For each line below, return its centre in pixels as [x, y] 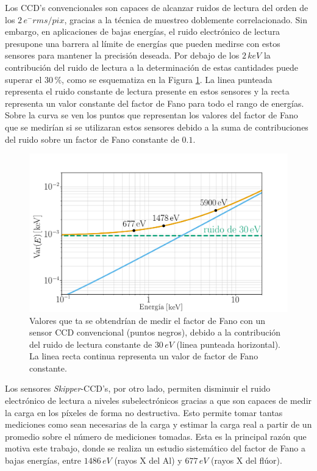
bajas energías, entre [43, 460]
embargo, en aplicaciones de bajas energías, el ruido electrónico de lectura [143, 31]
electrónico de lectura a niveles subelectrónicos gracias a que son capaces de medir [158, 401]
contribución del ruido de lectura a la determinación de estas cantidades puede [152, 67]
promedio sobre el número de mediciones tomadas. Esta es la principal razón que [156, 436]
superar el [23, 79]
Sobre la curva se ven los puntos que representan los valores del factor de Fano [151, 115]
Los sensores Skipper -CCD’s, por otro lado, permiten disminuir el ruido [138, 388]
